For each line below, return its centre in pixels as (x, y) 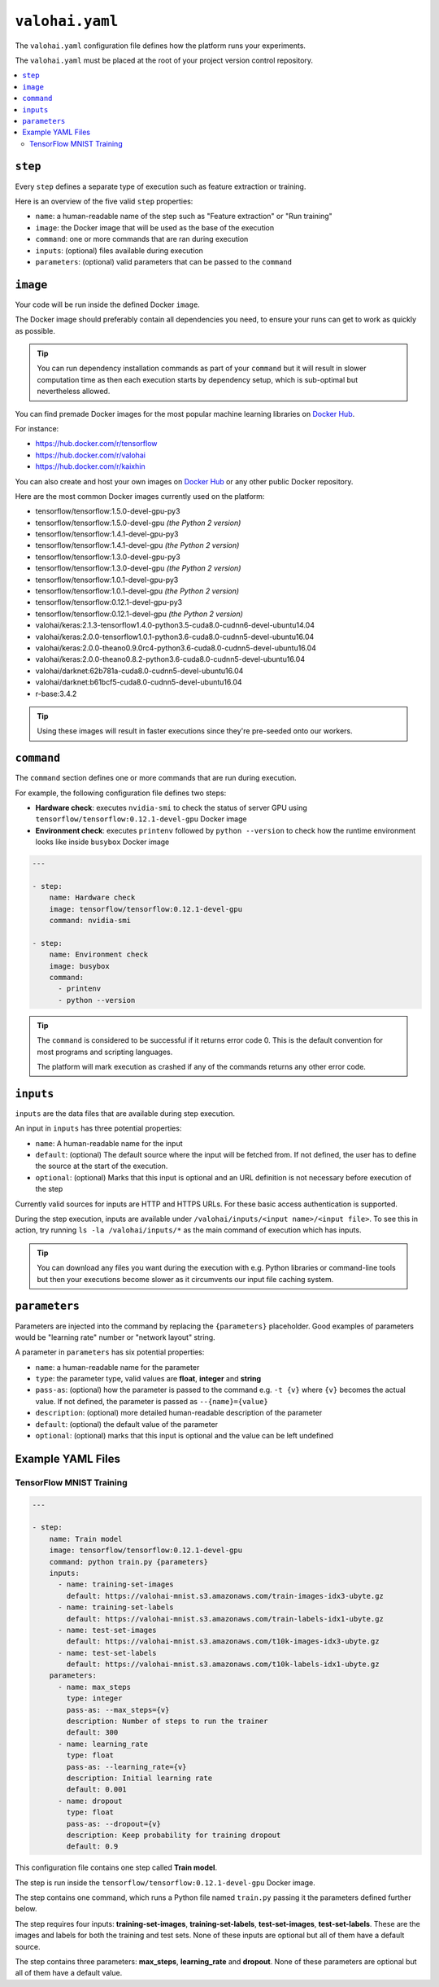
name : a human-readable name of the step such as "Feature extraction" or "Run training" (184, 217)
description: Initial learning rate (139, 1778)
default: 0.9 (92, 1847)
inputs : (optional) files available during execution (119, 250)
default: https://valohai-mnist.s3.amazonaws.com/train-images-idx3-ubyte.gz (225, 1596)
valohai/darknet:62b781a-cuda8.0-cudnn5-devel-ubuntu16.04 (139, 671)
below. (26, 1909)
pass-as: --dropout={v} (114, 1824)
